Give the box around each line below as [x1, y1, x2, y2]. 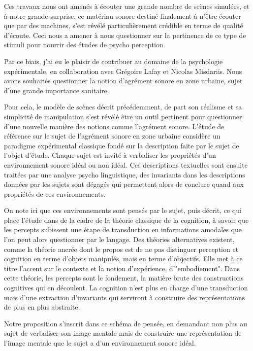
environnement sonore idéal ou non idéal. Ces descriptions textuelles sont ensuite [4, 159, 248, 170]
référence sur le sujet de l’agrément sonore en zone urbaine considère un [4, 131, 221, 141]
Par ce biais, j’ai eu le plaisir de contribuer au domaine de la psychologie [4, 56, 223, 66]
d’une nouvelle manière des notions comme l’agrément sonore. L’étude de [4, 121, 224, 131]
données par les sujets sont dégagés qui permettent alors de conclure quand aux [4, 179, 244, 189]
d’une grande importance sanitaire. [4, 85, 109, 95]
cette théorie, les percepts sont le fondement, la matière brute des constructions [4, 273, 244, 283]
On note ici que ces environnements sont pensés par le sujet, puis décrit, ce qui [4, 205, 242, 215]
